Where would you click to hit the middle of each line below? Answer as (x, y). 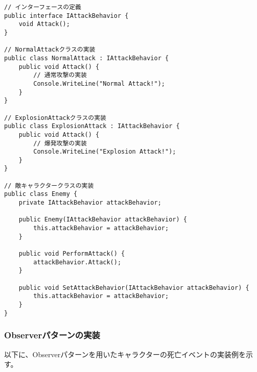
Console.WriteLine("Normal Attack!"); (99, 83)
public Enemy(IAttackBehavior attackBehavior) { (103, 220)
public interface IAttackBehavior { (66, 16)
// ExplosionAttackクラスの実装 (55, 118)
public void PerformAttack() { (72, 254)
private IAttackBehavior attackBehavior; (90, 203)
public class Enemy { (41, 194)
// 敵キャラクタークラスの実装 (49, 185)
